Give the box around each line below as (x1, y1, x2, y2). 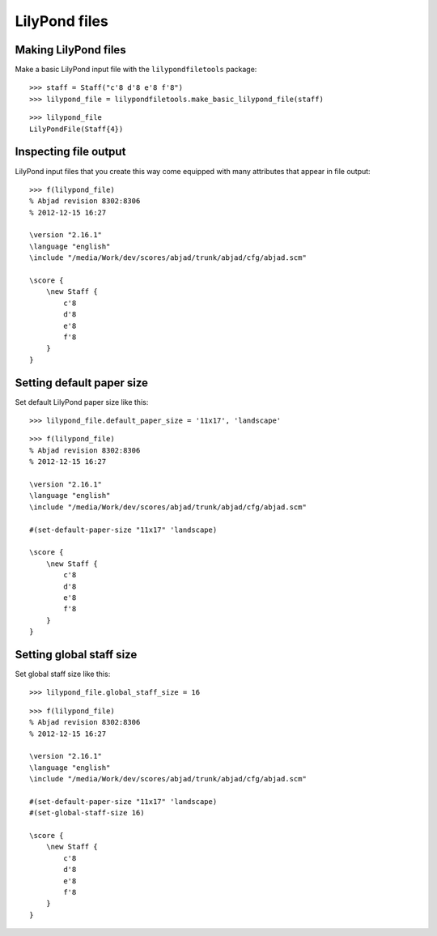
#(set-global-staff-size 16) (29, 808, 145, 818)
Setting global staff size (15, 648, 138, 662)
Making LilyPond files (15, 43, 126, 57)
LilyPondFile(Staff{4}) (29, 124, 124, 134)
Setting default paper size (15, 376, 149, 389)
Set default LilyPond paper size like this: (15, 397, 149, 406)
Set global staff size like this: (15, 669, 111, 679)
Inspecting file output (15, 145, 126, 159)
